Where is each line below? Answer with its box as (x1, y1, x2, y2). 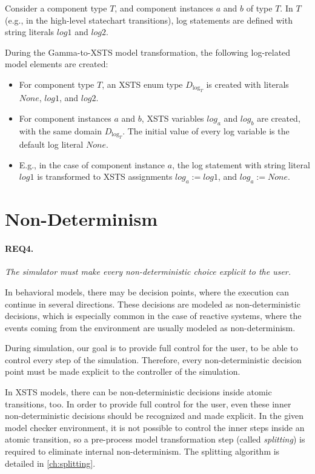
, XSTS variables (141, 111, 204, 124)
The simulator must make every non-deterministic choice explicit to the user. (5, 265, 291, 278)
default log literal (19, 138, 84, 151)
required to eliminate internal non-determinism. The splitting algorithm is (5, 445, 280, 458)
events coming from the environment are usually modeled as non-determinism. (5, 321, 296, 334)
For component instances (19, 111, 111, 124)
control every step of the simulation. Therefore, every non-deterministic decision (5, 353, 302, 366)
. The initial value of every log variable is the (122, 124, 290, 137)
